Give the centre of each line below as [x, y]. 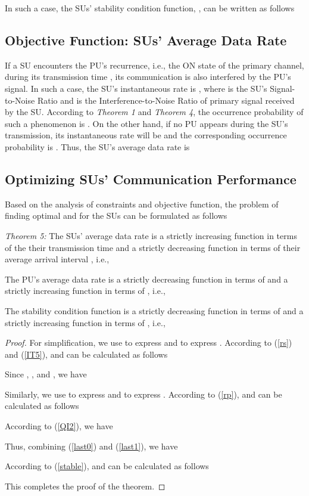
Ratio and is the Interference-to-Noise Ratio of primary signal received [166, 100]
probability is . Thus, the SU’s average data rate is [97, 146]
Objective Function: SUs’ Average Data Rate [146, 40]
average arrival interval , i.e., [57, 259]
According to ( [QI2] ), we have [59, 426]
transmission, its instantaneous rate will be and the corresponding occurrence [146, 135]
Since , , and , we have [46, 374]
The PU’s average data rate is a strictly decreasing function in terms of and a [146, 279]
